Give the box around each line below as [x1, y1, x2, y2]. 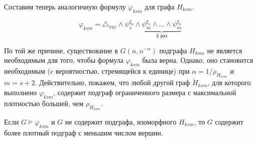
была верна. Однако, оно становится [142, 55, 253, 65]
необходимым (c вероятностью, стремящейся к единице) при [4, 65, 190, 76]
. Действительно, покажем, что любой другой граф [35, 77, 190, 88]
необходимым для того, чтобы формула [4, 55, 124, 65]
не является [207, 45, 242, 55]
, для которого [207, 77, 251, 88]
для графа [144, 1, 175, 11]
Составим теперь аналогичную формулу [4, 1, 126, 11]
